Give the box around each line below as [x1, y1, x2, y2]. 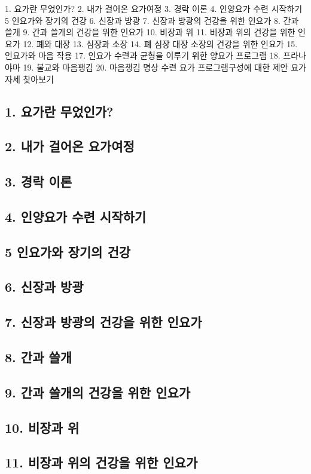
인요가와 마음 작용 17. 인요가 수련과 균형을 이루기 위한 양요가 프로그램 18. [5, 49, 280, 62]
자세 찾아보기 [5, 72, 54, 85]
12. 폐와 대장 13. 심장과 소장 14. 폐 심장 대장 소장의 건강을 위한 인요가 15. [23, 37, 298, 50]
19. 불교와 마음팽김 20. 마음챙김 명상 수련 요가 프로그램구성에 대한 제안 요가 [23, 60, 306, 73]
